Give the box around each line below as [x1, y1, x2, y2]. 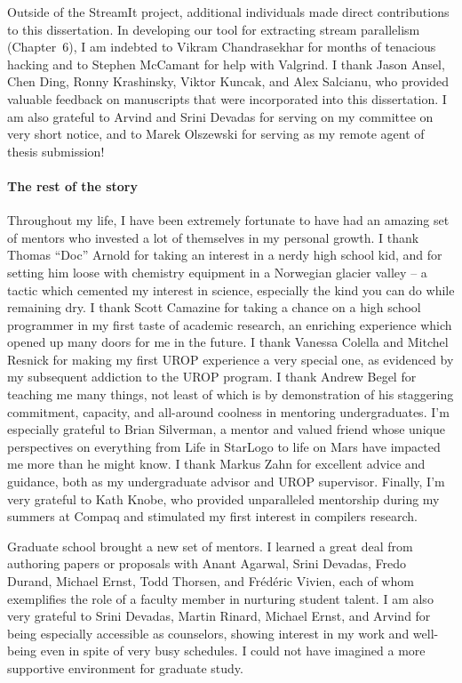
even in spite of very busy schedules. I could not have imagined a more [40, 641, 426, 660]
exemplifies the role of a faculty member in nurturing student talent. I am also [7, 589, 434, 607]
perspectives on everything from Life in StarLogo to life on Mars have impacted [7, 437, 441, 455]
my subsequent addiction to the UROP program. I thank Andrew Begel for [7, 367, 417, 386]
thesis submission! [7, 141, 105, 160]
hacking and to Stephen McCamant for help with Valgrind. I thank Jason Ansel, [7, 54, 445, 73]
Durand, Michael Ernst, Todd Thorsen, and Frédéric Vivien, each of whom [7, 572, 414, 591]
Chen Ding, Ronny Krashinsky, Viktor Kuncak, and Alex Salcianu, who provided [7, 72, 449, 91]
